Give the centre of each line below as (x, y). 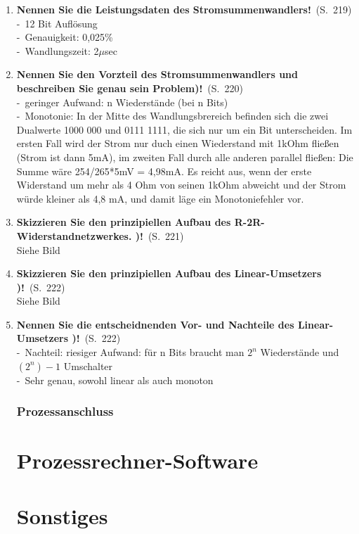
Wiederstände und (300, 352)
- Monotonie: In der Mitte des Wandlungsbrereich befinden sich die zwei (172, 116)
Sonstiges (62, 515)
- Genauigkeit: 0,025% (65, 37)
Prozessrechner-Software (137, 460)
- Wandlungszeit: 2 (58, 50)
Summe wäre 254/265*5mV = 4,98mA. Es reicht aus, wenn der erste (164, 171)
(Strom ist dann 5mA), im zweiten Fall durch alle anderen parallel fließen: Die (185, 157)
